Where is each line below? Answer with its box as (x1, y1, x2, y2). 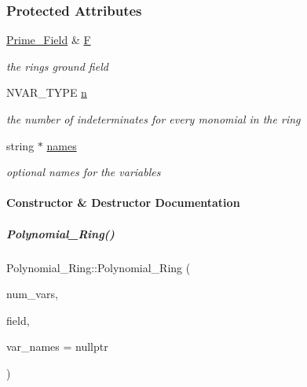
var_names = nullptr (6, 338, 108, 355)
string (6, 137, 35, 153)
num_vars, (6, 286, 58, 302)
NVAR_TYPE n (6, 84, 87, 101)
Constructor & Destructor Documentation (6, 194, 240, 211)
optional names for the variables (6, 164, 161, 180)
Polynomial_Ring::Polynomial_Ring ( (6, 259, 191, 275)
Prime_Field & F (6, 31, 91, 48)
